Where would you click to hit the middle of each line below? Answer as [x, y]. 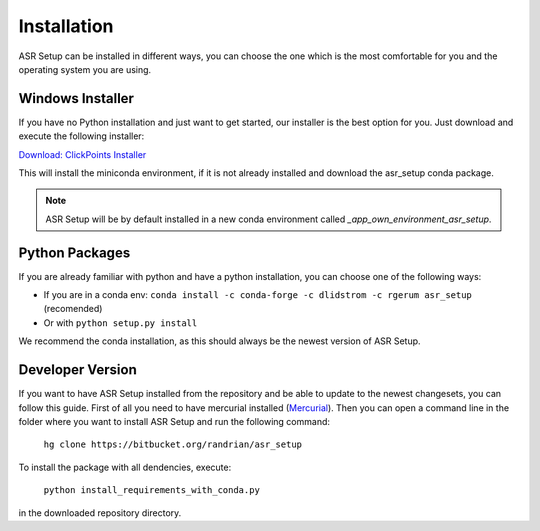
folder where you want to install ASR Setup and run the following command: [174, 421]
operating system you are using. [85, 69]
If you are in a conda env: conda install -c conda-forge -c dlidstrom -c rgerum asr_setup [257, 295]
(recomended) [73, 309]
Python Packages [74, 252]
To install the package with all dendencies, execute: [125, 467]
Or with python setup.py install [120, 322]
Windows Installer [76, 98]
